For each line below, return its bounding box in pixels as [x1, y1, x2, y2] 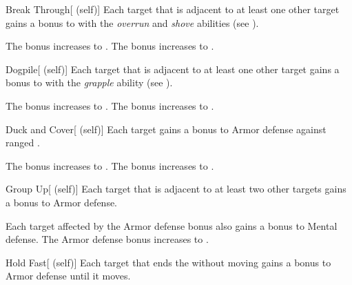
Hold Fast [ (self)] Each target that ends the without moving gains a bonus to [6, 255, 331, 269]
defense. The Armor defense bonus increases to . [6, 232, 209, 246]
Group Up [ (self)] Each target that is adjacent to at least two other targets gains [6, 181, 346, 196]
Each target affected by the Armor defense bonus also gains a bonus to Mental [6, 218, 338, 233]
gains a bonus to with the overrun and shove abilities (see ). [6, 15, 259, 30]
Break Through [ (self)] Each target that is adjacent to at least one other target [6, 2, 340, 16]
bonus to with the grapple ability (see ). [6, 75, 173, 90]
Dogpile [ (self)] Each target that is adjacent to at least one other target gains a [6, 61, 340, 76]
